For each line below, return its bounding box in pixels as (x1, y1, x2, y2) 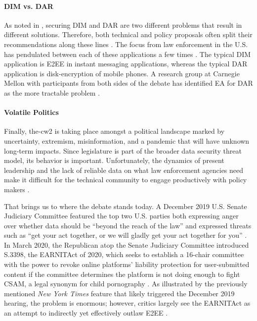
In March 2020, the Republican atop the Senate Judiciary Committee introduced (4, 239, 249, 250)
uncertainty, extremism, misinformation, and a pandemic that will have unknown (4, 135, 250, 146)
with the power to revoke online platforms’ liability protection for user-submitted (4, 259, 250, 269)
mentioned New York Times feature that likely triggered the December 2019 (4, 288, 235, 298)
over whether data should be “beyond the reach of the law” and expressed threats (4, 220, 252, 230)
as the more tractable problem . (4, 87, 100, 98)
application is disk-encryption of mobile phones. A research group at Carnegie (4, 68, 240, 78)
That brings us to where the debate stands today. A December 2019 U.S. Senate (4, 201, 247, 211)
